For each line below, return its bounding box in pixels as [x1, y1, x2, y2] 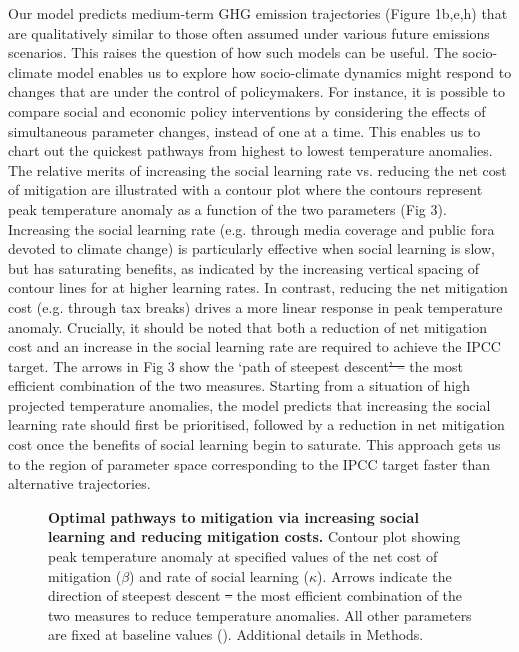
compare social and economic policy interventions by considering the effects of [8, 100, 486, 121]
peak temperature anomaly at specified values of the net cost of [48, 546, 438, 567]
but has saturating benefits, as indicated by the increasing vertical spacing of [8, 257, 480, 278]
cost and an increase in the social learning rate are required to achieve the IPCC [8, 336, 501, 357]
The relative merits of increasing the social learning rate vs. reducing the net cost [8, 159, 507, 180]
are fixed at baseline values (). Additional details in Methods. [48, 624, 424, 645]
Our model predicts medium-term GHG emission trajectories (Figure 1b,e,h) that [8, 3, 508, 23]
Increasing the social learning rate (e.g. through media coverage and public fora [8, 218, 495, 239]
